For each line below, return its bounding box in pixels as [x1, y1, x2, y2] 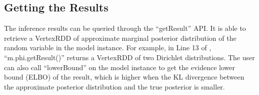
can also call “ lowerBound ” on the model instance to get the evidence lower [4, 62, 235, 72]
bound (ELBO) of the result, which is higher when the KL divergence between [4, 72, 244, 82]
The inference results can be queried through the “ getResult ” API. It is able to [4, 23, 246, 33]
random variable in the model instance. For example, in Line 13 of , [4, 42, 211, 53]
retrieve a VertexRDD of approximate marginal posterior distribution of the [4, 32, 236, 43]
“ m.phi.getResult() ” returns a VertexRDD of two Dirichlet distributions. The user [4, 52, 255, 62]
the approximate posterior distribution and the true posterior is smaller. [4, 81, 225, 92]
